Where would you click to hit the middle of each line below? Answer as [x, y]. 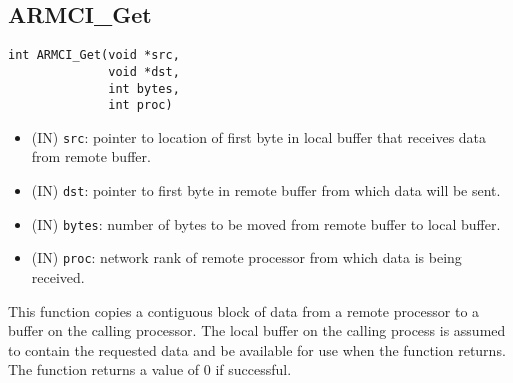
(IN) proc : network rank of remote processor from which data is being [246, 257]
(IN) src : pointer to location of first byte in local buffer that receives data [259, 136]
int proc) [140, 105]
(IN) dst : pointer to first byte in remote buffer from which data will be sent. [266, 190]
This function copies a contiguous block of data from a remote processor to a [244, 310]
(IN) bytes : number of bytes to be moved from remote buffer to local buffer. [266, 223]
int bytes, [144, 88]
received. [58, 277]
